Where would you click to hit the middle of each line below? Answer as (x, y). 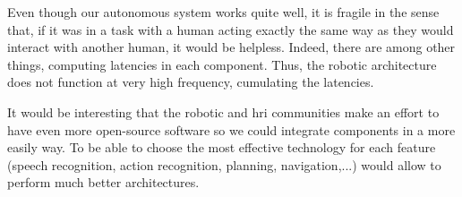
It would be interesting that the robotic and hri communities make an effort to (223, 111)
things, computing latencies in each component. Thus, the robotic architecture (222, 64)
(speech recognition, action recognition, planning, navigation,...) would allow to (224, 164)
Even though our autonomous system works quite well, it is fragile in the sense (223, 12)
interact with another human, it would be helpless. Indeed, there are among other (231, 47)
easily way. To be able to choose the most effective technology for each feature (222, 147)
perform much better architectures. (103, 182)
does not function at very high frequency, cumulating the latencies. (191, 82)
